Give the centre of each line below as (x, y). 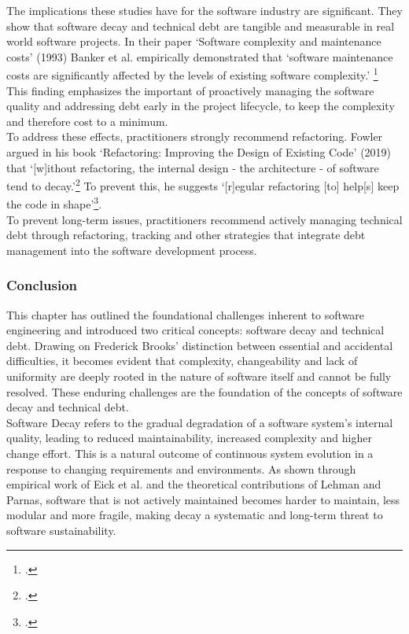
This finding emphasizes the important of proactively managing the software (190, 90)
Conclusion (42, 285)
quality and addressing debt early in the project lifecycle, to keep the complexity (201, 106)
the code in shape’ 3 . (54, 203)
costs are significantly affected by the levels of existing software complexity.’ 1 (192, 74)
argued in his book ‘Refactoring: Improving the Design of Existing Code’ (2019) (199, 152)
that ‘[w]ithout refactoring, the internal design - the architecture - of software (193, 167)
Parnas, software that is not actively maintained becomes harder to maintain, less (203, 499)
